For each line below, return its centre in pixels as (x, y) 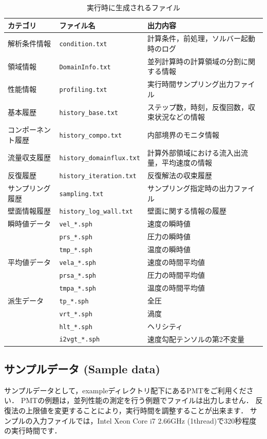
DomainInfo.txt (85, 67)
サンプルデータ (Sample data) (82, 369)
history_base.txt (89, 113)
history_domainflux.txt (100, 158)
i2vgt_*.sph (80, 340)
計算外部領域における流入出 (194, 152)
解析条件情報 (29, 43)
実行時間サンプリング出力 (190, 84)
